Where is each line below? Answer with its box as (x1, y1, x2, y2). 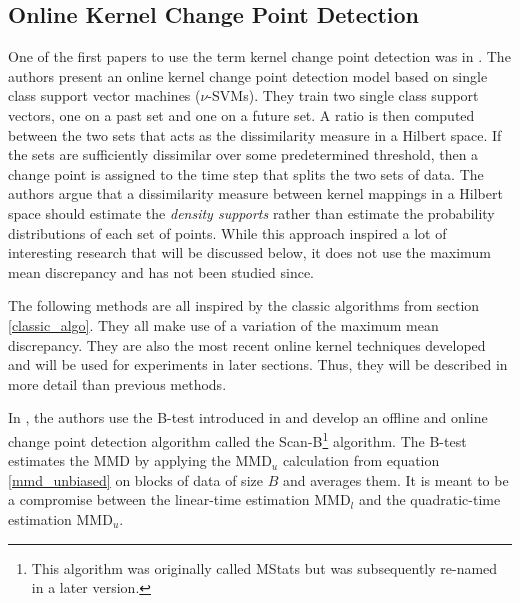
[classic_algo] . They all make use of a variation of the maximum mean (8, 314, 439, 335)
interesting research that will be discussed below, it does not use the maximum (8, 242, 491, 263)
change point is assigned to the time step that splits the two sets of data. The (8, 163, 484, 184)
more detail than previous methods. (8, 373, 227, 394)
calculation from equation (282, 450, 440, 471)
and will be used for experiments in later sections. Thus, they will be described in (8, 354, 508, 375)
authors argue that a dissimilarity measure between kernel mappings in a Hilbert (8, 183, 503, 204)
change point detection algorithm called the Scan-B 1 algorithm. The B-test (8, 427, 467, 451)
